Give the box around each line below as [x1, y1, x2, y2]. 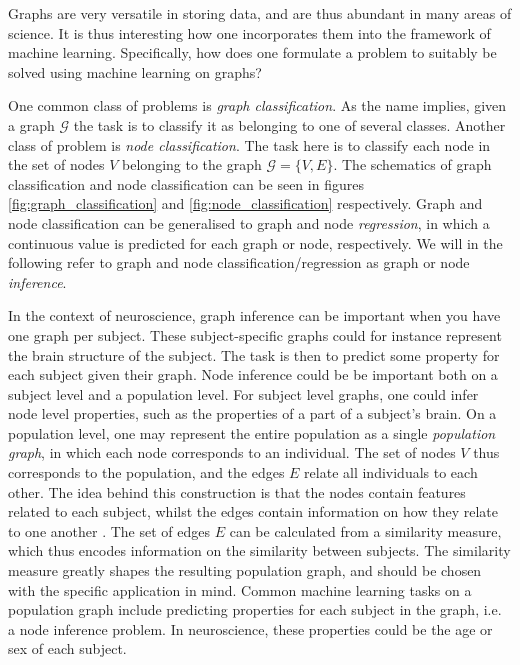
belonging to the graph [122, 154, 262, 175]
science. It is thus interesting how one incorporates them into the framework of [8, 22, 491, 43]
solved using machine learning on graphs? [8, 61, 262, 82]
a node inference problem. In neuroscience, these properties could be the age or [8, 618, 493, 639]
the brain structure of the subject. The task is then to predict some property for [8, 344, 500, 365]
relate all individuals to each [304, 462, 478, 483]
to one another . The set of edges [8, 520, 210, 541]
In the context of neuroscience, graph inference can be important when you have [8, 305, 501, 326]
